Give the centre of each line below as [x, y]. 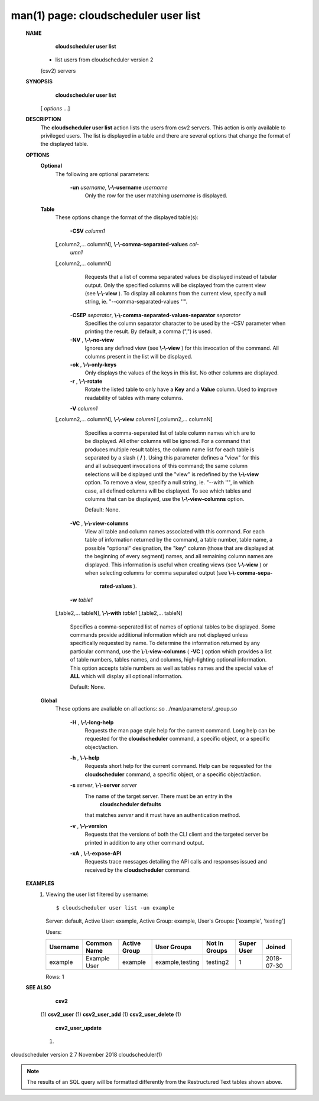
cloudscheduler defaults [131, 804]
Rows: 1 [55, 977]
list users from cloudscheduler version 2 [104, 60]
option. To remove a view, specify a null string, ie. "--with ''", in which [169, 483]
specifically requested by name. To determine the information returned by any [165, 643]
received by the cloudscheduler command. [138, 870]
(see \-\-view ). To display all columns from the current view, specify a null [175, 293]
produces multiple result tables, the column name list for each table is [170, 449]
